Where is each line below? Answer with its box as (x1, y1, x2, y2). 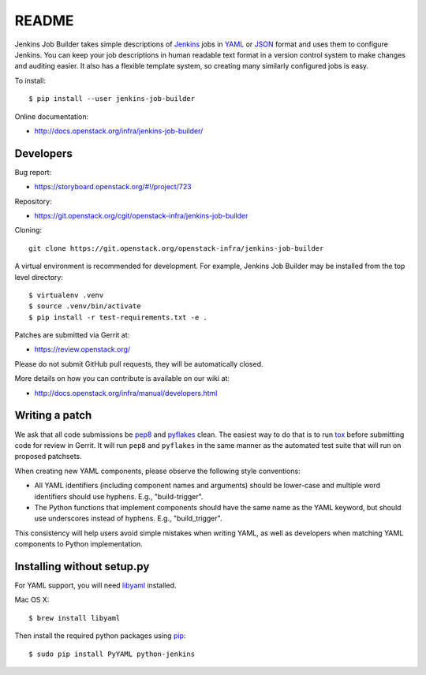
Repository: (14, 196, 52, 206)
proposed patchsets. (14, 452, 82, 461)
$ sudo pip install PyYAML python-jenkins (28, 649, 196, 658)
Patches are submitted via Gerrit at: (14, 330, 130, 340)
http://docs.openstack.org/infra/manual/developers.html (34, 388, 218, 397)
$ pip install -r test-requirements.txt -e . (28, 312, 208, 322)
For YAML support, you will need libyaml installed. (14, 580, 177, 590)
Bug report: (14, 167, 52, 177)
